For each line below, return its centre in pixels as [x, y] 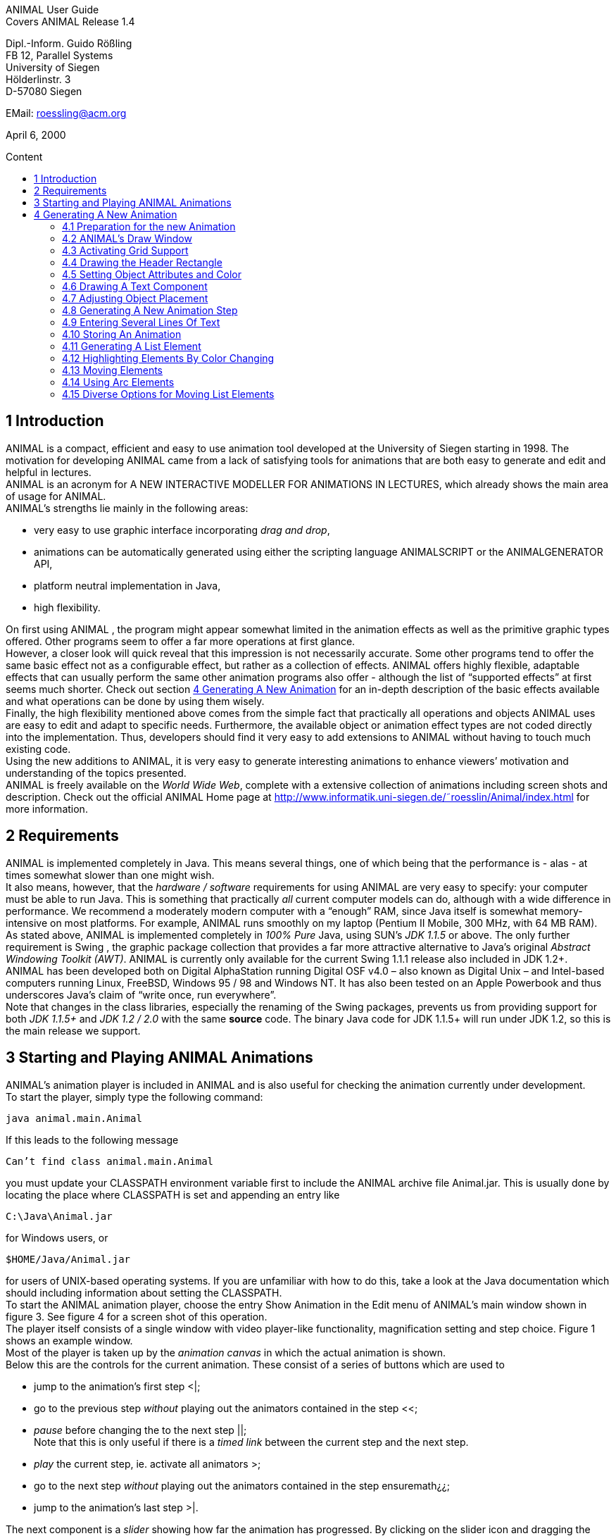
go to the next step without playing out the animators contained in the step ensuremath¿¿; [242, 1485]
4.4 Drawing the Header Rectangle [142, 262]
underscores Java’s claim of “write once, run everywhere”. [141, 994]
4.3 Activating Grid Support [125, 250]
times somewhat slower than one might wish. [110, 875]
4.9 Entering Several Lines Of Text [141, 322]
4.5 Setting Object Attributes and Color [152, 274]
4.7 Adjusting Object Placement [135, 298]
